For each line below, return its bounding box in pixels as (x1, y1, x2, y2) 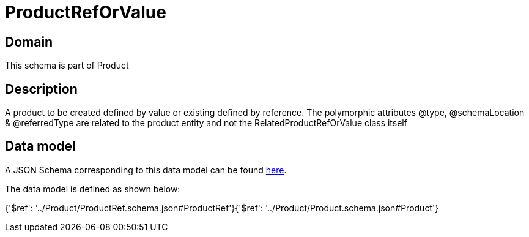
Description (5, 81, 78, 97)
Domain (5, 34, 53, 50)
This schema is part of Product (5, 60, 129, 71)
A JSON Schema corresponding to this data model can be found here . (5, 164, 287, 175)
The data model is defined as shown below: (5, 183, 180, 194)
